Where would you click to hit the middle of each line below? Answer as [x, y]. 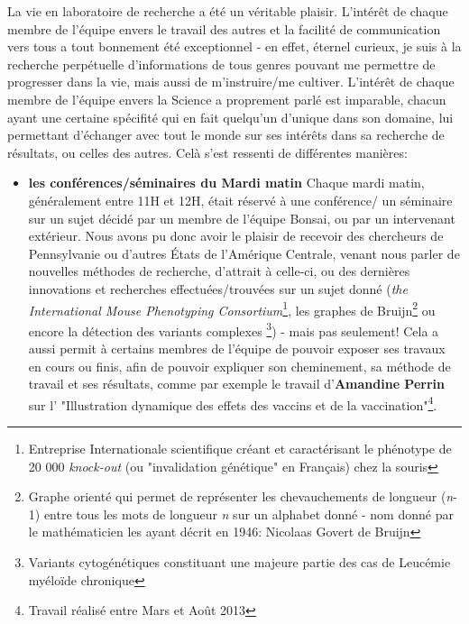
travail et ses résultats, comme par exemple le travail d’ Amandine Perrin [236, 384]
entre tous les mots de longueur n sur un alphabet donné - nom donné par [248, 514]
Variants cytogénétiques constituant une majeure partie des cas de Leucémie [239, 562]
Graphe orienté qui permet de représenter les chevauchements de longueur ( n [241, 496]
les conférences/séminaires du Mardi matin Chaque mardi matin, [226, 183]
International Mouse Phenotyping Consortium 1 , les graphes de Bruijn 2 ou [232, 308]
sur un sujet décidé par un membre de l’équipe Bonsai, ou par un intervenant [242, 218]
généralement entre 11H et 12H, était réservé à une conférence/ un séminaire [240, 200]
